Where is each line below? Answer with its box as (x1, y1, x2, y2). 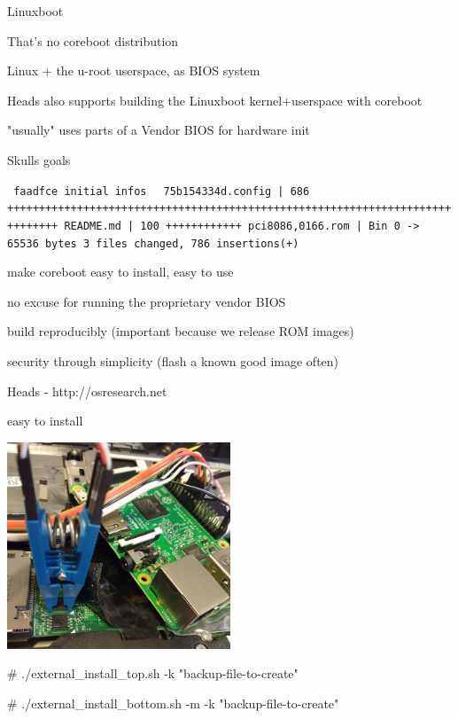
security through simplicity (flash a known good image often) (7, 351, 339, 370)
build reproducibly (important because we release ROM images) (7, 322, 354, 340)
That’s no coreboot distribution (7, 31, 179, 50)
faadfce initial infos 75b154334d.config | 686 (13, 184, 310, 198)
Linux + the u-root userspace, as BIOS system (7, 61, 260, 80)
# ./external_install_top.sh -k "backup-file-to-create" (7, 664, 299, 683)
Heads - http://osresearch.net (7, 381, 167, 400)
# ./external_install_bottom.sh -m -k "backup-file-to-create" (7, 694, 339, 713)
